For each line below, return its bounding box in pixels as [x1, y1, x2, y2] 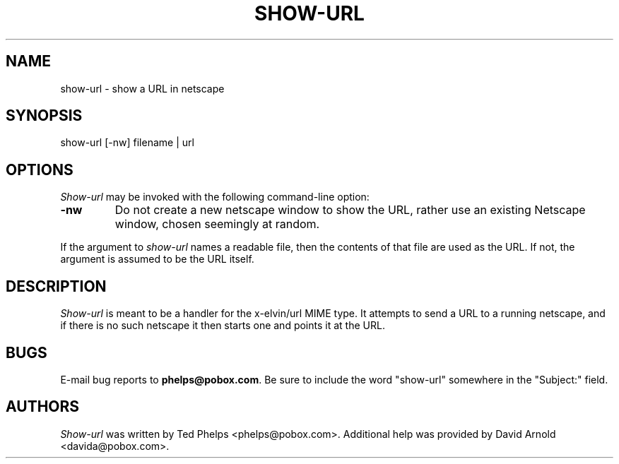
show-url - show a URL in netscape [60, 82, 225, 95]
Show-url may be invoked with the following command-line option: [60, 191, 370, 203]
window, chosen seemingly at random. [114, 217, 320, 232]
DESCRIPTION [6, 277, 107, 295]
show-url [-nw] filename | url [60, 136, 194, 149]
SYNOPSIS [6, 107, 83, 125]
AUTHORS [6, 398, 80, 416]
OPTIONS [6, 160, 73, 179]
